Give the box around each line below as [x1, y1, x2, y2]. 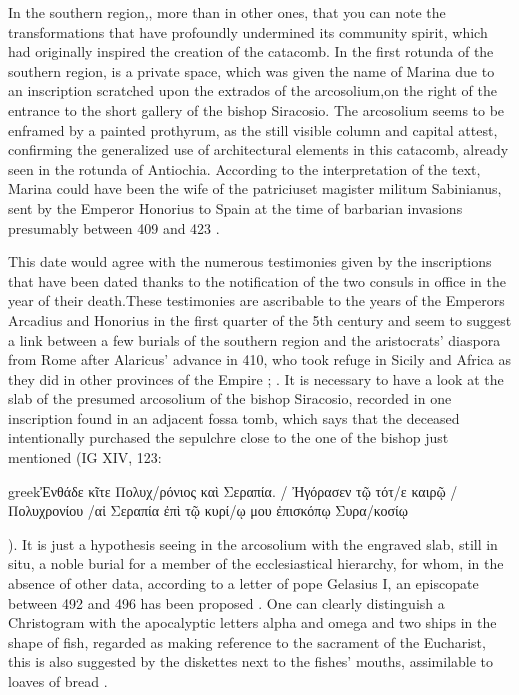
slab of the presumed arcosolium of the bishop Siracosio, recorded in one [8, 388, 452, 409]
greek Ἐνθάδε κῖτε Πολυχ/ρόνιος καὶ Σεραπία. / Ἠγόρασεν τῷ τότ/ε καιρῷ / [8, 480, 458, 501]
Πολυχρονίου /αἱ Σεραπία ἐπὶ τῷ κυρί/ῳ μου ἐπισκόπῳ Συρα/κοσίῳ [8, 500, 408, 521]
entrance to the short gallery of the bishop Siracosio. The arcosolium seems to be [8, 99, 505, 120]
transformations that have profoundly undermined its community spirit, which [8, 21, 488, 42]
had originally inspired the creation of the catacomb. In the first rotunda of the [8, 41, 494, 62]
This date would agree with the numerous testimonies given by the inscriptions [8, 251, 492, 272]
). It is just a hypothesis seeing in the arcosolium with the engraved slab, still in [8, 533, 498, 554]
